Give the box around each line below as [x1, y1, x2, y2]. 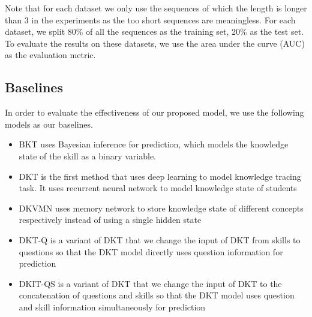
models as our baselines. [5, 117, 93, 130]
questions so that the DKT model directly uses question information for [19, 245, 283, 258]
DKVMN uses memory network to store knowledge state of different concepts [19, 201, 304, 214]
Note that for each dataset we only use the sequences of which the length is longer [5, 2, 307, 14]
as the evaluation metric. [5, 49, 96, 61]
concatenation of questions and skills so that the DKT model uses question [19, 289, 295, 301]
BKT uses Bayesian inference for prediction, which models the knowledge [19, 138, 289, 150]
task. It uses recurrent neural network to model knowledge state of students [19, 182, 297, 194]
